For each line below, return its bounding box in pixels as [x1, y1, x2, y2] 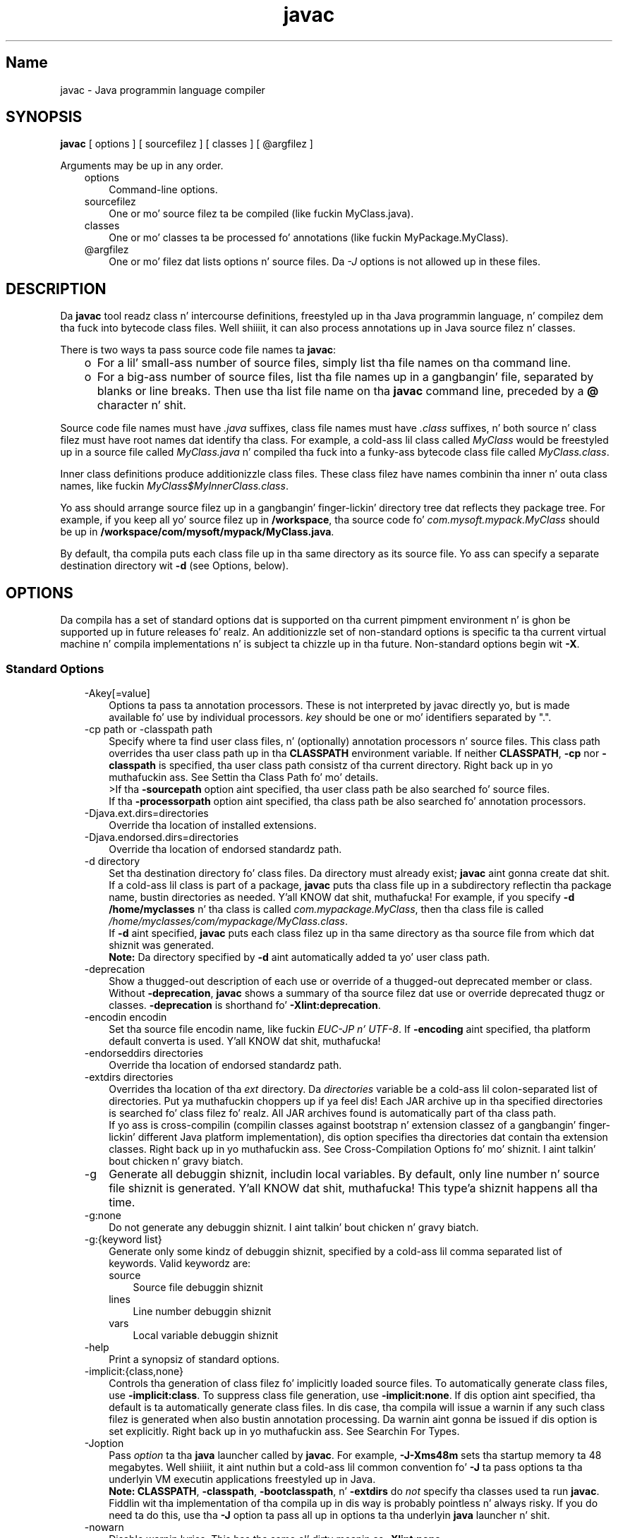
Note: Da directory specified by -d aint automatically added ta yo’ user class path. [109, 950, 490, 963]
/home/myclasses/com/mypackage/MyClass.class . [109, 914, 349, 927]
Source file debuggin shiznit [133, 1280, 263, 1293]
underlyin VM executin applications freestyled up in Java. [109, 1472, 376, 1485]
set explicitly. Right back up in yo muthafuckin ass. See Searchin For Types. [109, 1424, 460, 1437]
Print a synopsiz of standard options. [109, 1352, 280, 1365]
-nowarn [84, 1520, 124, 1533]
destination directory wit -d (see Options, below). [60, 559, 289, 572]
